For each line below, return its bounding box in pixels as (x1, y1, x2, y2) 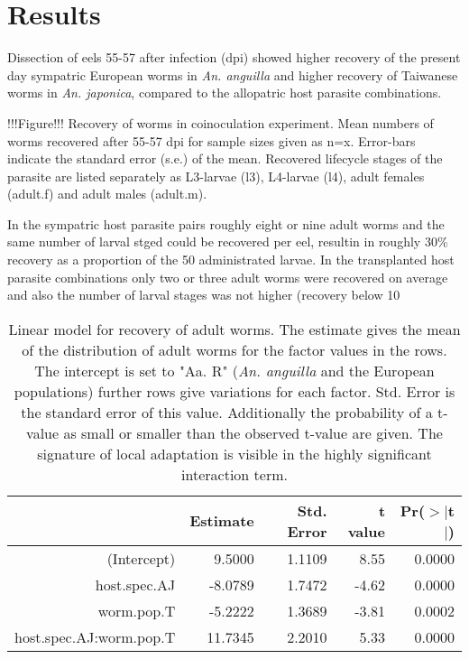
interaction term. (181, 463, 288, 485)
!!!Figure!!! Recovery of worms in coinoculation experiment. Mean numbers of (7, 113, 434, 132)
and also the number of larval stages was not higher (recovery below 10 (7, 285, 400, 304)
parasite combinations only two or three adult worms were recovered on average (7, 267, 448, 286)
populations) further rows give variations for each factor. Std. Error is (14, 380, 455, 402)
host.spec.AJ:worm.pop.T (14, 626, 176, 647)
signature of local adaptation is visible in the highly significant (37, 442, 432, 464)
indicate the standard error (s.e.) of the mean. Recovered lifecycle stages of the (7, 149, 443, 168)
